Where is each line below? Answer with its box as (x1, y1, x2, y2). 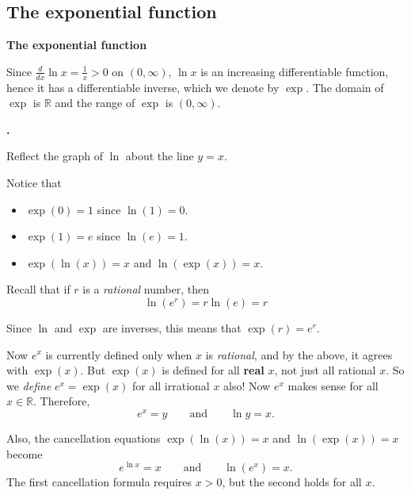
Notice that (6, 175, 62, 190)
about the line (125, 148, 194, 164)
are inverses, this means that (102, 319, 242, 336)
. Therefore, (33, 393, 90, 409)
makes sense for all (287, 377, 379, 393)
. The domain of (306, 79, 384, 95)
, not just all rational (274, 362, 376, 378)
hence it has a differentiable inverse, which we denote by (6, 79, 280, 95)
